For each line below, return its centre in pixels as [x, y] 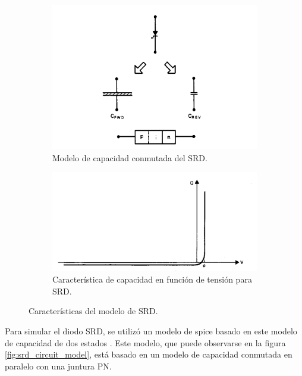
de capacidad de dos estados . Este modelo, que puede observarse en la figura [145, 342]
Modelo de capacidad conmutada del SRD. [130, 157]
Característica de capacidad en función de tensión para [152, 279]
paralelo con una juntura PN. [58, 366]
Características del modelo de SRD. [93, 311]
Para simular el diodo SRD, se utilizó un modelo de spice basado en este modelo [151, 331]
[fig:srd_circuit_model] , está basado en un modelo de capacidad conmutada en [149, 354]
